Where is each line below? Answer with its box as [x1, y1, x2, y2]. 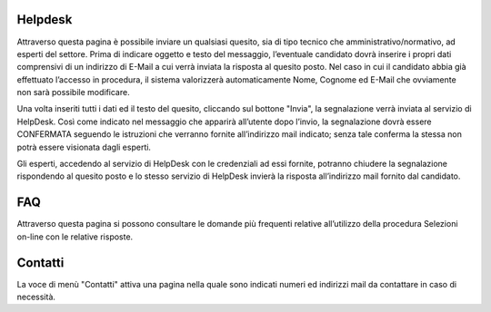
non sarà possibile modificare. [16, 87, 131, 98]
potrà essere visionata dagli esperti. [16, 141, 152, 152]
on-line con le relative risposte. [16, 231, 134, 242]
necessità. [16, 291, 56, 303]
